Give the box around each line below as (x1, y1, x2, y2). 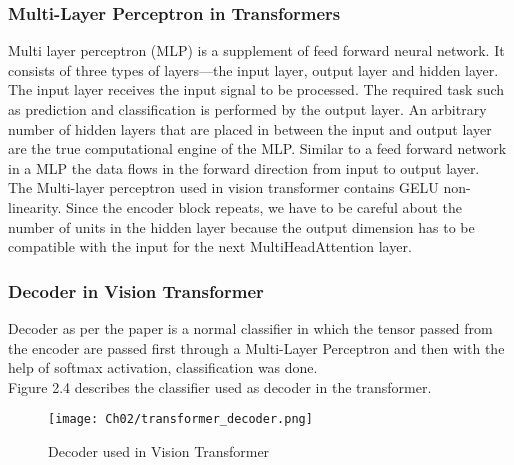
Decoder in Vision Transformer (8, 278, 264, 303)
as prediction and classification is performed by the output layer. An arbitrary (8, 99, 487, 119)
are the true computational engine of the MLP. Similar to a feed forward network (8, 138, 507, 159)
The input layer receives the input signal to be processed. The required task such (8, 79, 505, 100)
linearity (8, 196, 58, 217)
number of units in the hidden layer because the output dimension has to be (8, 216, 475, 237)
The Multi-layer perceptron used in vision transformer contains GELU (8, 177, 439, 198)
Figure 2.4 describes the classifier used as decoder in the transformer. (8, 376, 432, 397)
